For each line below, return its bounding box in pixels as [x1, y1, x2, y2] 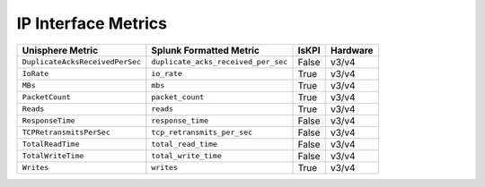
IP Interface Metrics [16, 13, 168, 33]
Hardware [330, 44, 374, 56]
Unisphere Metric [22, 44, 99, 56]
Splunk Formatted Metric [151, 44, 260, 56]
